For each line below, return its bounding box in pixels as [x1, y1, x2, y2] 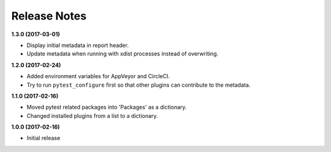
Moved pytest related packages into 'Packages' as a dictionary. [26, 104, 187, 111]
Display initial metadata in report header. [26, 42, 129, 49]
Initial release [26, 134, 61, 142]
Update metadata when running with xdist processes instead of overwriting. [26, 50, 219, 57]
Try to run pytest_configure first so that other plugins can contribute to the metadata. [26, 81, 251, 89]
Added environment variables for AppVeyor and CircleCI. [26, 73, 170, 80]
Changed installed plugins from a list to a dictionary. [26, 112, 158, 119]
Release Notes [11, 9, 87, 23]
